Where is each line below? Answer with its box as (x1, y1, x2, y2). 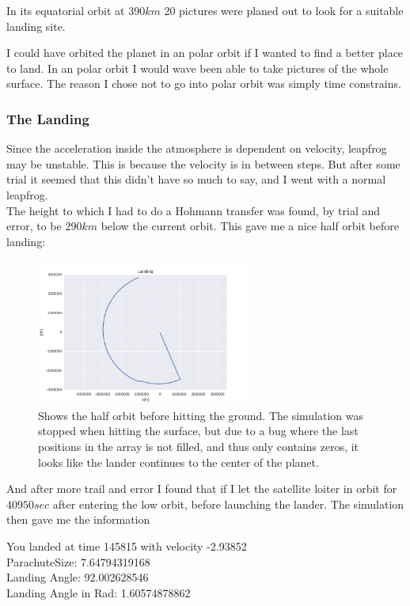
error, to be (6, 218, 62, 234)
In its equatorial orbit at (6, 2, 125, 18)
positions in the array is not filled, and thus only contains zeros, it (38, 438, 359, 454)
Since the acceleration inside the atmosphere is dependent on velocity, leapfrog (6, 140, 387, 157)
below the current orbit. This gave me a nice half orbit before (101, 218, 399, 234)
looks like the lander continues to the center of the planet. (38, 453, 319, 470)
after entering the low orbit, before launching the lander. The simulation (52, 495, 404, 512)
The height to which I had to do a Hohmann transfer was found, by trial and (6, 202, 381, 218)
